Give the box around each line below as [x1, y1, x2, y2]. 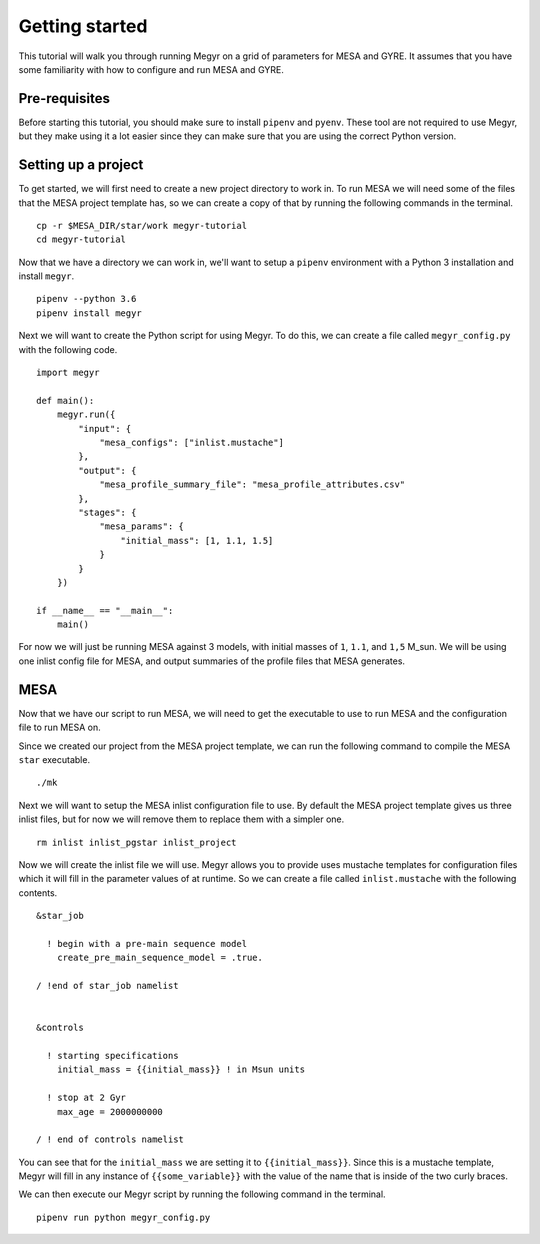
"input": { [78, 423, 132, 434]
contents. [18, 886, 58, 899]
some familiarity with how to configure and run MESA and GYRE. [18, 63, 284, 75]
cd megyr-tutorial [36, 234, 127, 245]
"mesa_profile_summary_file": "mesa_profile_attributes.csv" [99, 479, 406, 490]
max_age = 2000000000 [56, 1106, 164, 1117]
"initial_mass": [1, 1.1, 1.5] [120, 535, 274, 546]
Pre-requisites [18, 90, 110, 107]
